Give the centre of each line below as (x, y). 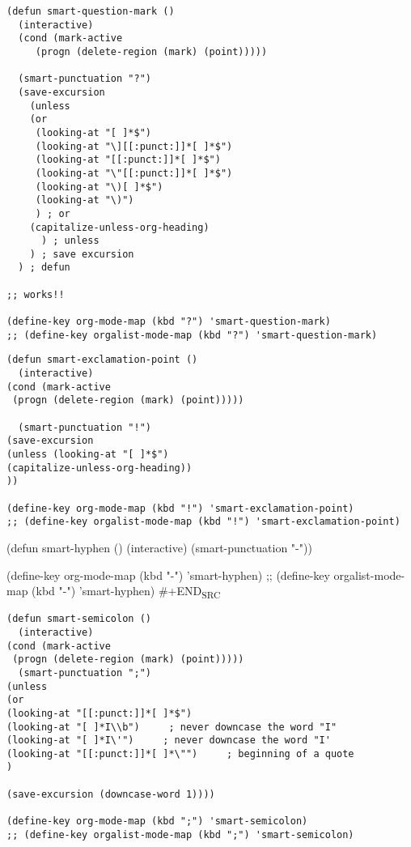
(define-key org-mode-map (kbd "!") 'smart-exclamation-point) (180, 508)
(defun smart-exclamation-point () (102, 360)
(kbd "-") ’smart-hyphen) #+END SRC (126, 592)
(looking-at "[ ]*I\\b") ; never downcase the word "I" (172, 727)
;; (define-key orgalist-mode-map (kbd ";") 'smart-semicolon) (180, 834)
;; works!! (36, 294)
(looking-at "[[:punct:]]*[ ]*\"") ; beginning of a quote (180, 753)
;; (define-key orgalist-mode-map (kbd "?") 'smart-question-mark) (192, 335)
